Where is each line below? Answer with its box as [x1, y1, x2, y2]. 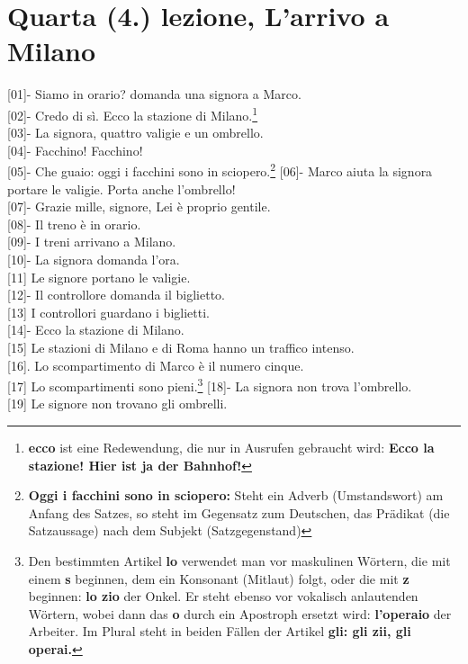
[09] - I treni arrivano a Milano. [7, 232, 176, 251]
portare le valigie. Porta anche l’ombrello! [7, 179, 236, 198]
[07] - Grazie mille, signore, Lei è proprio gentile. [7, 197, 271, 216]
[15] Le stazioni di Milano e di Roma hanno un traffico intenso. [7, 337, 355, 356]
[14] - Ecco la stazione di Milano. [7, 320, 184, 339]
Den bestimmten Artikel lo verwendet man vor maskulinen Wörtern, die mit [28, 551, 451, 570]
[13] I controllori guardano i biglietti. [7, 302, 210, 321]
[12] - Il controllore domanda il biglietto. [7, 285, 226, 304]
